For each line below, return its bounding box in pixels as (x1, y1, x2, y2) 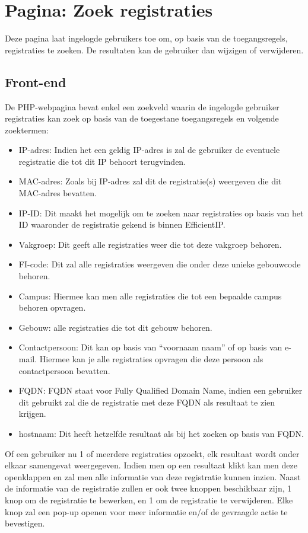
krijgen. (18, 407, 46, 420)
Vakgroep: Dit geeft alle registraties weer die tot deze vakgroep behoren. (18, 238, 282, 250)
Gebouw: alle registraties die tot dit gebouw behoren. (18, 321, 212, 333)
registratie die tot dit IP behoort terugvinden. (18, 155, 186, 167)
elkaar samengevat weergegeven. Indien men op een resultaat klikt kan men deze (5, 459, 297, 471)
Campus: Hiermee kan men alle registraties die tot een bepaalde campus (18, 289, 282, 302)
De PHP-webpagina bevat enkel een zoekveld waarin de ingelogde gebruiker (5, 100, 280, 113)
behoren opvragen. (18, 301, 86, 314)
